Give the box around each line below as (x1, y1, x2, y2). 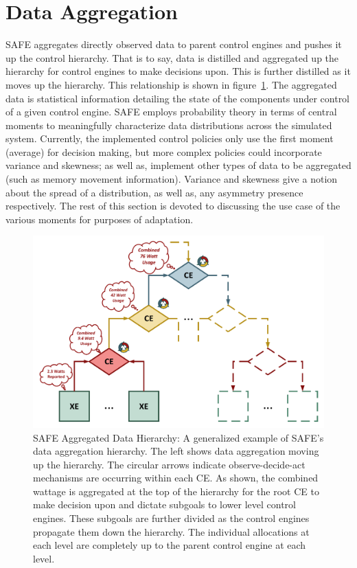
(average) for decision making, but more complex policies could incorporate (5, 144, 322, 159)
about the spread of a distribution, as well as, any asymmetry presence (5, 185, 303, 199)
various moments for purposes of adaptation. (5, 212, 194, 226)
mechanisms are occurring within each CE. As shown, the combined (33, 470, 319, 485)
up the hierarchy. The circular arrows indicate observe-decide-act (33, 457, 306, 471)
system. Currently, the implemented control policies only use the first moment (5, 131, 334, 146)
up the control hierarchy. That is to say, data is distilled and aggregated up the (5, 50, 339, 65)
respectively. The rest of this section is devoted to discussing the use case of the (5, 198, 341, 213)
